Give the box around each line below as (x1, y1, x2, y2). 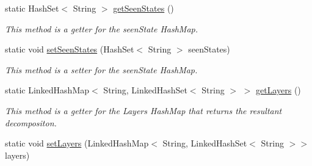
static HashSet (5, 2, 59, 14)
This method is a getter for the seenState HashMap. (5, 22, 198, 35)
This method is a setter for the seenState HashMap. (5, 63, 198, 76)
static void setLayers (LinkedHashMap (5, 137, 149, 150)
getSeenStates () (113, 2, 174, 14)
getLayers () (256, 84, 301, 96)
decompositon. (5, 116, 57, 129)
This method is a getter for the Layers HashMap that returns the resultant (5, 104, 282, 117)
